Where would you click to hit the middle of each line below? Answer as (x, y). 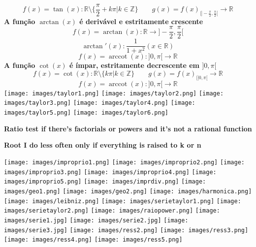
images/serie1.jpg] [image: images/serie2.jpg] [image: (96, 220)
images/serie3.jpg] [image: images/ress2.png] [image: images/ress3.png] (126, 230)
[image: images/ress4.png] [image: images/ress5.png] (93, 240)
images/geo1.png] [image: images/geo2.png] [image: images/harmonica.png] (128, 191)
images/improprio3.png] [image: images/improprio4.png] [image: (110, 172)
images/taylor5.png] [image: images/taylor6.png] (86, 113)
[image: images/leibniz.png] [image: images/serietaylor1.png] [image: (123, 201)
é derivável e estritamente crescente (141, 21)
